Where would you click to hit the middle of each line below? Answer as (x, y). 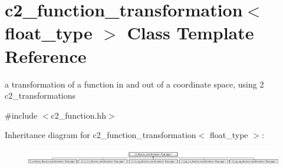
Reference (46, 56)
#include (21, 115)
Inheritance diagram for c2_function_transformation (101, 135)
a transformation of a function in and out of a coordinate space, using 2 (134, 84)
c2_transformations (40, 95)
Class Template (190, 33)
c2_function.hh (78, 115)
